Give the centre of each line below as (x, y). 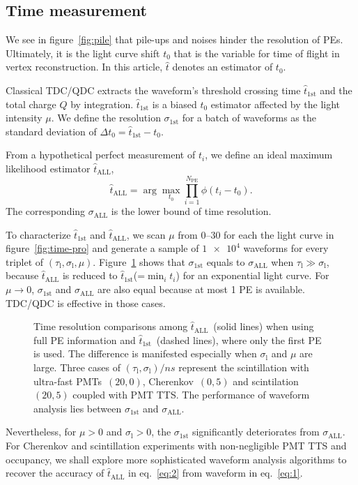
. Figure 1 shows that (139, 261)
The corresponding (46, 211)
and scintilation (266, 381)
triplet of (25, 261)
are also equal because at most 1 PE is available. (201, 289)
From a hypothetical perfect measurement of (101, 155)
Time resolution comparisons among (111, 326)
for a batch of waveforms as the (249, 118)
